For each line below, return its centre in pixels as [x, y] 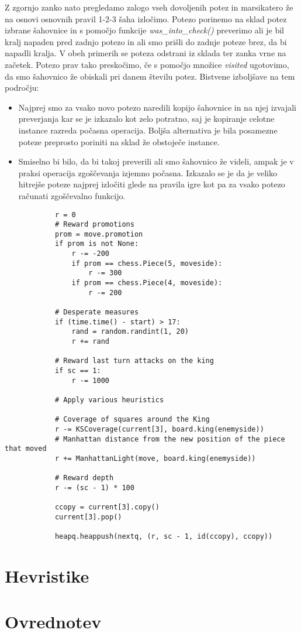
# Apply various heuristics [109, 400]
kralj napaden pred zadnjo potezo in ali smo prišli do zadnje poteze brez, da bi [146, 41]
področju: [22, 88]
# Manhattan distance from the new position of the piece [170, 439]
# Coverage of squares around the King [132, 420]
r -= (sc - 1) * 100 [94, 487]
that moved [26, 449]
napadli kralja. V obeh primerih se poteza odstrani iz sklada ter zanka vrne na [146, 53]
